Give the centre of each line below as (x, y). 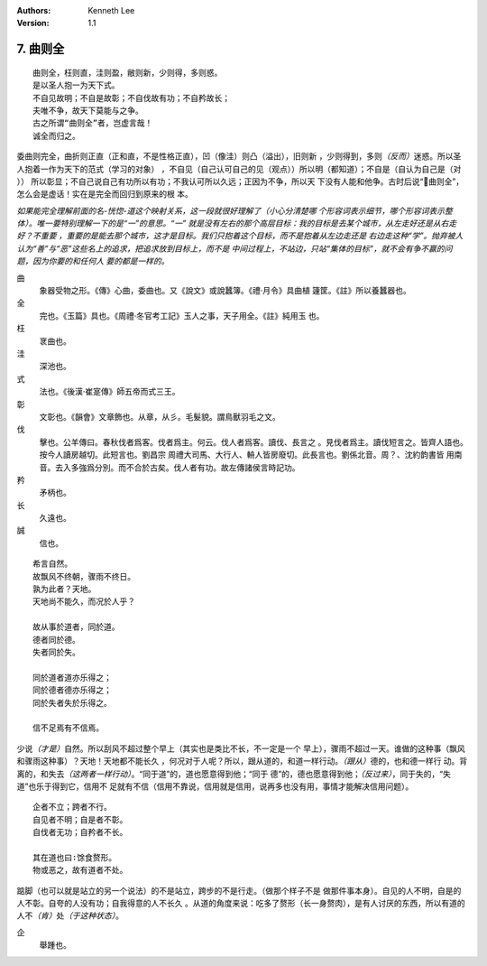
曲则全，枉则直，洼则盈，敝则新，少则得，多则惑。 (128, 73)
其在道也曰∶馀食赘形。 (75, 857)
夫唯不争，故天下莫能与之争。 (88, 110)
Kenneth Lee (111, 10)
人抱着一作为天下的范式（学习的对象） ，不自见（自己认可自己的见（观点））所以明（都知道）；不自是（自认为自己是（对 (239, 169)
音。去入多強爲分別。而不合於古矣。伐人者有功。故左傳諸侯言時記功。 (170, 467)
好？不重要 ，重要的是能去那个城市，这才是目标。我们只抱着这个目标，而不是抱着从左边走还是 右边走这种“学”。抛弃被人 (240, 236)
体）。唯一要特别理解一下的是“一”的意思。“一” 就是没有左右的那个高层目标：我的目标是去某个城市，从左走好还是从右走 (237, 223)
